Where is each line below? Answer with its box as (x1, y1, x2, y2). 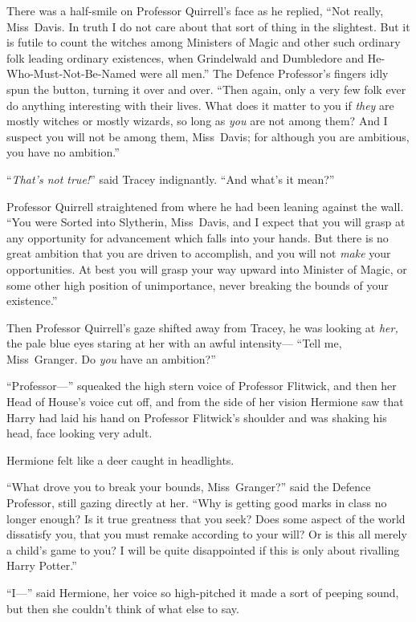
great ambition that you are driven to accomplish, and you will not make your (6, 245, 391, 262)
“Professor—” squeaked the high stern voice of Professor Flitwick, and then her (6, 377, 397, 394)
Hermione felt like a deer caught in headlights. (6, 451, 235, 468)
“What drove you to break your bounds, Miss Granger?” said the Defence (6, 478, 371, 495)
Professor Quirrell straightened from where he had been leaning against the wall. (6, 197, 404, 214)
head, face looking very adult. (6, 425, 153, 441)
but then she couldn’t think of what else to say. (6, 600, 239, 616)
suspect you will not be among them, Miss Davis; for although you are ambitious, (6, 128, 410, 144)
